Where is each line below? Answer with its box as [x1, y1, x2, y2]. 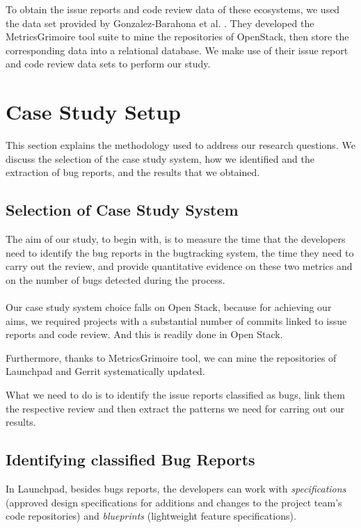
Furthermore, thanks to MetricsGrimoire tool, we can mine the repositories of [6, 350, 337, 365]
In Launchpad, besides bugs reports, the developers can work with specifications [6, 481, 346, 495]
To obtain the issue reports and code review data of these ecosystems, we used [6, 2, 340, 16]
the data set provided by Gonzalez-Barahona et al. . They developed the [6, 15, 314, 30]
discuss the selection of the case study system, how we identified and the [6, 151, 314, 166]
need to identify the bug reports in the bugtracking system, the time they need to [6, 245, 354, 259]
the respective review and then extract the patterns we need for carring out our [6, 401, 344, 415]
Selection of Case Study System [6, 199, 239, 221]
